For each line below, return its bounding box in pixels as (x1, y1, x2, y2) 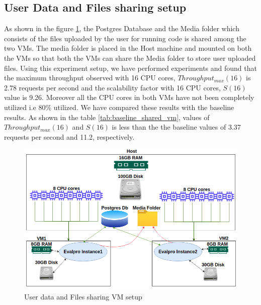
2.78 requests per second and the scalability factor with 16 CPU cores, (4, 82, 221, 92)
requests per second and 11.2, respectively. (4, 131, 135, 142)
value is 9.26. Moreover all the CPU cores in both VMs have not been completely (4, 92, 254, 103)
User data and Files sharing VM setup (24, 291, 142, 302)
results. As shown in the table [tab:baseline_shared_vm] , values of (4, 112, 210, 122)
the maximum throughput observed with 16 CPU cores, (4, 72, 176, 83)
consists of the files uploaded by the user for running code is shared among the (4, 33, 246, 43)
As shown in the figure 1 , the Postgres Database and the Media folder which (4, 23, 239, 34)
